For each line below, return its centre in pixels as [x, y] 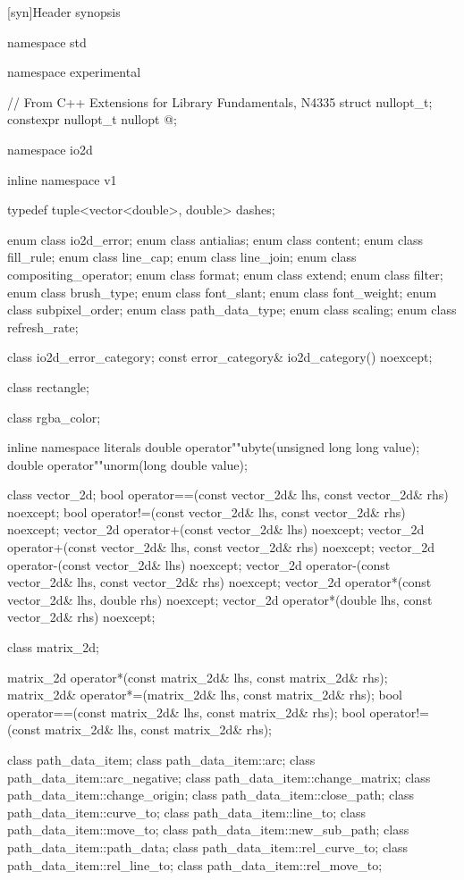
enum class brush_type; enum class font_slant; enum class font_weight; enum [222, 292]
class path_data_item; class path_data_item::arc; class [161, 759]
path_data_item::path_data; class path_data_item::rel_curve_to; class [208, 846]
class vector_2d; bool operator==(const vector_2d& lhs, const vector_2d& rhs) [228, 494]
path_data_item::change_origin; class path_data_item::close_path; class [211, 795]
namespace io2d [50, 149]
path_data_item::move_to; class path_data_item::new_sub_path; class [208, 830]
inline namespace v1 [62, 179]
